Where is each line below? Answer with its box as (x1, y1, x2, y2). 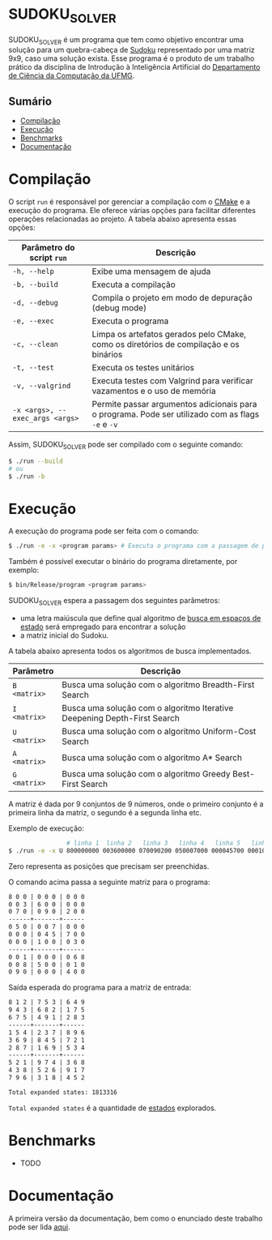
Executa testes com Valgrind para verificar (91, 375, 253, 387)
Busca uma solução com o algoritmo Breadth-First (62, 678, 255, 690)
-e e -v (91, 419, 118, 430)
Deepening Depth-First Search (62, 712, 180, 724)
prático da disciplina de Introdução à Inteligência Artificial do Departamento (8, 62, 261, 72)
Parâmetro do (21, 242, 75, 254)
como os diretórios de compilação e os (91, 339, 240, 350)
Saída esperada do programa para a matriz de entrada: (8, 982, 192, 993)
